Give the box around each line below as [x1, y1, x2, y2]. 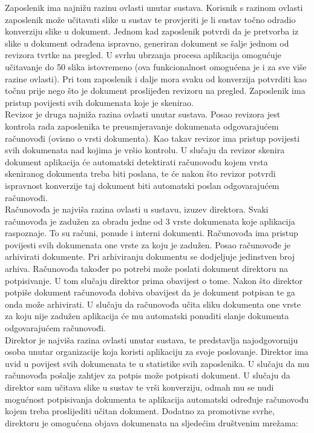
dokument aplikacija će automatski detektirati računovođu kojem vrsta [5, 155, 268, 168]
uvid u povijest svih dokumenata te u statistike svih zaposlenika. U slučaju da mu [5, 357, 310, 369]
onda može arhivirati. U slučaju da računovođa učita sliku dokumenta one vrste [5, 297, 301, 310]
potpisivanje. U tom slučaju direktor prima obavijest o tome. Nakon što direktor [5, 274, 303, 286]
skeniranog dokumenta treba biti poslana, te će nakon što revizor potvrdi [5, 167, 276, 180]
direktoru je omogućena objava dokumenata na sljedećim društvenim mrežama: [5, 416, 298, 429]
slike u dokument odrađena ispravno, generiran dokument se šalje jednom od [5, 36, 289, 49]
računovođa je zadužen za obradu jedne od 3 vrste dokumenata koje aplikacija [5, 214, 295, 227]
